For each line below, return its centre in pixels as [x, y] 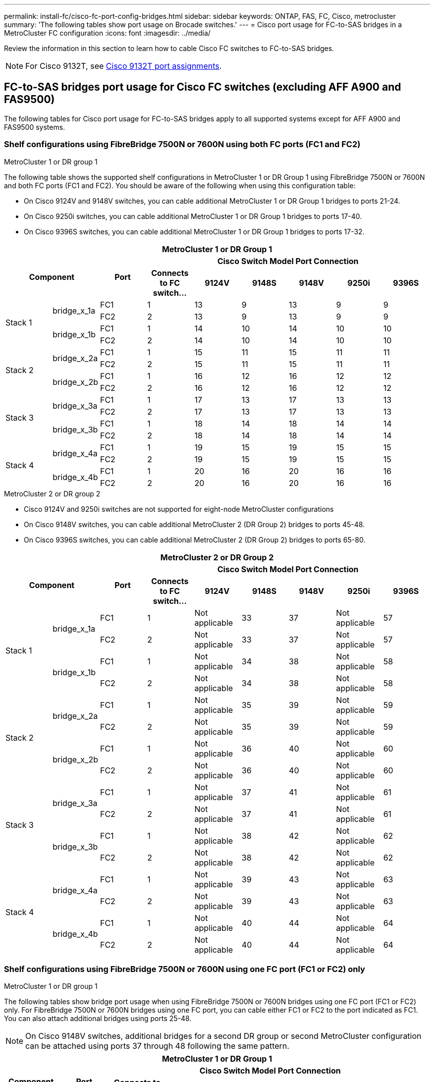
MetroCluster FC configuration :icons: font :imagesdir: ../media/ [107, 33]
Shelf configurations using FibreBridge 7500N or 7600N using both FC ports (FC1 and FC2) [182, 144]
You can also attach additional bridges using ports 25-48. [98, 1019]
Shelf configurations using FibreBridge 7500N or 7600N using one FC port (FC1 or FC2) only [185, 969]
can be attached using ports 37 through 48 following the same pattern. [157, 1046]
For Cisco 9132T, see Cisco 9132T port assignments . [124, 66]
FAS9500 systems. [35, 127]
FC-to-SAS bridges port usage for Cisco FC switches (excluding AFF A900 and [203, 87]
